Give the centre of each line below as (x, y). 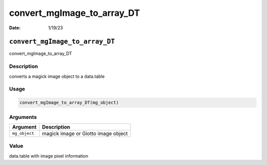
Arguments (23, 117)
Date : (15, 28)
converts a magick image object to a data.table (57, 76)
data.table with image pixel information (49, 156)
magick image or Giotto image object (85, 133)
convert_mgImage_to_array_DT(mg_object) (69, 103)
